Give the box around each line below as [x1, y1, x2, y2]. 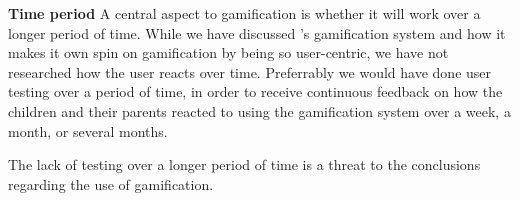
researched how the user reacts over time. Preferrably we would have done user [8, 61, 492, 82]
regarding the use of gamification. [8, 173, 214, 194]
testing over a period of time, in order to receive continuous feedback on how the [8, 81, 503, 102]
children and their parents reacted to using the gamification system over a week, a [8, 100, 511, 121]
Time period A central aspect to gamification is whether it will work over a [8, 3, 481, 23]
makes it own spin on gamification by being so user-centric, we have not [8, 42, 449, 63]
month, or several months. [8, 120, 168, 141]
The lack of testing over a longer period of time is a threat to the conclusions [8, 154, 481, 175]
